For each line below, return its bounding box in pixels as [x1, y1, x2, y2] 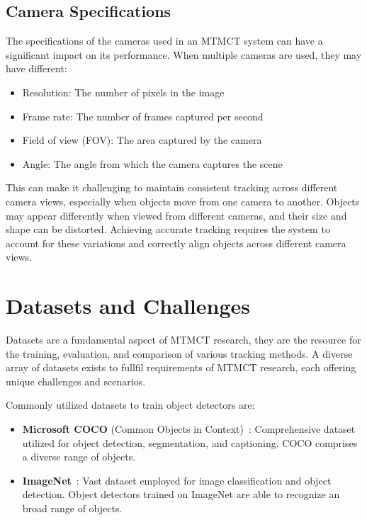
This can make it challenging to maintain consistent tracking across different [6, 180, 338, 195]
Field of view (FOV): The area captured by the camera [22, 132, 262, 147]
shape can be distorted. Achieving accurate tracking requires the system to [6, 222, 330, 237]
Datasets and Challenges [6, 291, 250, 320]
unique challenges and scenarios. [6, 373, 146, 388]
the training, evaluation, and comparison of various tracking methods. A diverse [6, 346, 353, 361]
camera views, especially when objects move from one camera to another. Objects [6, 193, 360, 208]
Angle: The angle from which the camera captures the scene [22, 156, 283, 171]
